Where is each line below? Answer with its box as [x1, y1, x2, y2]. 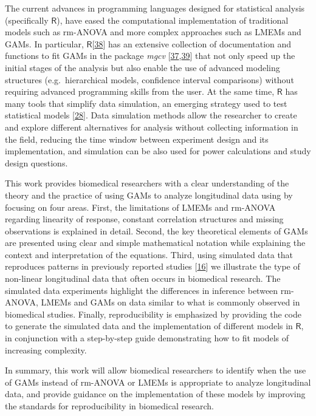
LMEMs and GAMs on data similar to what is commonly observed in [41, 296, 300, 309]
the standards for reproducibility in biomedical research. [5, 400, 214, 412]
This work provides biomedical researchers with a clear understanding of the [5, 177, 289, 189]
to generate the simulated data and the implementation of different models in [5, 319, 293, 332]
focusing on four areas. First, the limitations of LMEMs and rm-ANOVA [5, 200, 276, 213]
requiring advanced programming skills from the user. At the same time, [5, 85, 275, 98]
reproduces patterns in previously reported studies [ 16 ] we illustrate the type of [5, 260, 300, 273]
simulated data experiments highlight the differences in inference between [5, 284, 278, 296]
